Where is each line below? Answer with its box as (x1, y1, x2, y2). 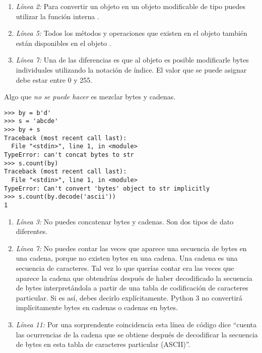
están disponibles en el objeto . (16, 37, 111, 48)
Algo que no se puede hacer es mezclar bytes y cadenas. (4, 91, 176, 102)
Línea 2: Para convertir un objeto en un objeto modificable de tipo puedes (16, 1, 245, 11)
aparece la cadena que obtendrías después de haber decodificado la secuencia (16, 272, 252, 283)
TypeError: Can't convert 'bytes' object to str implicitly (4, 185, 210, 192)
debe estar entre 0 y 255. (16, 74, 93, 85)
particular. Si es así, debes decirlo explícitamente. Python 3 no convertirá (16, 292, 242, 303)
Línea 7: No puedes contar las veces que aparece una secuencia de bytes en (16, 243, 247, 253)
